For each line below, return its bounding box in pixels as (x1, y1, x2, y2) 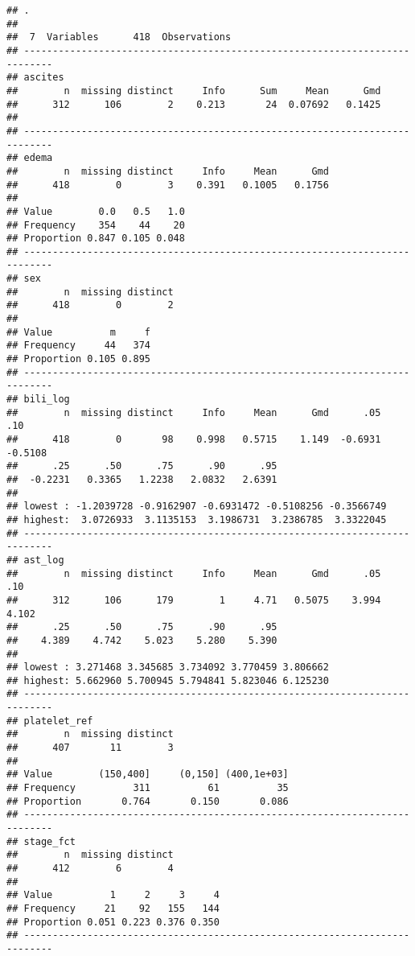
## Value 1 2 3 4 (6, 889, 220, 901)
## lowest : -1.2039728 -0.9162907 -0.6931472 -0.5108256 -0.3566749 (6, 501, 387, 513)
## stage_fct (6, 835, 76, 847)
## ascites (6, 72, 64, 84)
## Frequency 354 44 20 (6, 219, 185, 231)
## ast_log (6, 554, 64, 566)
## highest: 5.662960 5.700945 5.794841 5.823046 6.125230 (6, 674, 329, 686)
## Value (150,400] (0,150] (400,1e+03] (6, 769, 289, 781)
